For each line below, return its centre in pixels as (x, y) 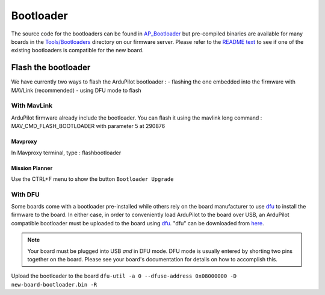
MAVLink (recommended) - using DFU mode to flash (76, 90)
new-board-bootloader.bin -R (54, 284)
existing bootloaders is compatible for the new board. (77, 50)
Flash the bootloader (51, 68)
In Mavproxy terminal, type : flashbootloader (66, 153)
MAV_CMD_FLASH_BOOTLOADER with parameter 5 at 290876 (88, 126)
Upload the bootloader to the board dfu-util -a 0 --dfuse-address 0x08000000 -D (124, 276)
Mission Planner (32, 168)
